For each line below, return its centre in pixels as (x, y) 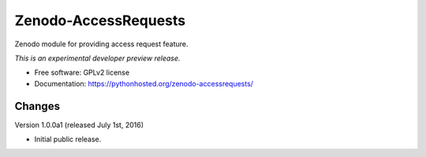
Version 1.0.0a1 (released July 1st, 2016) (79, 125)
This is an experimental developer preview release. (97, 58)
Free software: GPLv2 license (82, 73)
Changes (37, 106)
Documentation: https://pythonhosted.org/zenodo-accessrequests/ (144, 83)
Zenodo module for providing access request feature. (101, 44)
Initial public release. (68, 139)
